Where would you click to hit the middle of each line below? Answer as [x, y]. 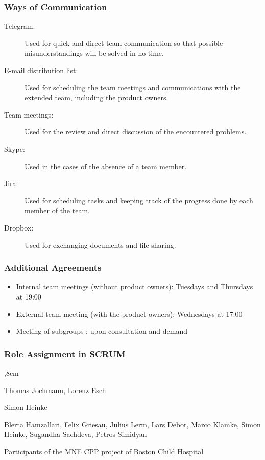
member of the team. [57, 210]
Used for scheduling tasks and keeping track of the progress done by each [139, 200]
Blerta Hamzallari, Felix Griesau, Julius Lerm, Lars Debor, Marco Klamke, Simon [132, 424]
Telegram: [20, 26]
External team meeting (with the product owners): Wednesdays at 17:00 [129, 314]
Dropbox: [19, 227]
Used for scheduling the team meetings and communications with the [133, 87]
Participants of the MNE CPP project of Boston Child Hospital [104, 451]
